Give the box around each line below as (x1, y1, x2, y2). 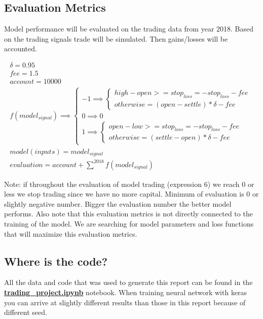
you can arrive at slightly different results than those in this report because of (4, 297, 246, 307)
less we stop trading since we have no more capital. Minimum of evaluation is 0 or (4, 188, 259, 199)
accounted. (4, 43, 37, 54)
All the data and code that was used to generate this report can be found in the (4, 277, 253, 288)
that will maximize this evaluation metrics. (4, 228, 137, 239)
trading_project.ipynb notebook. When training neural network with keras (4, 287, 247, 298)
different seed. (4, 307, 47, 317)
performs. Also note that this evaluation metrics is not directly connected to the (4, 208, 253, 219)
